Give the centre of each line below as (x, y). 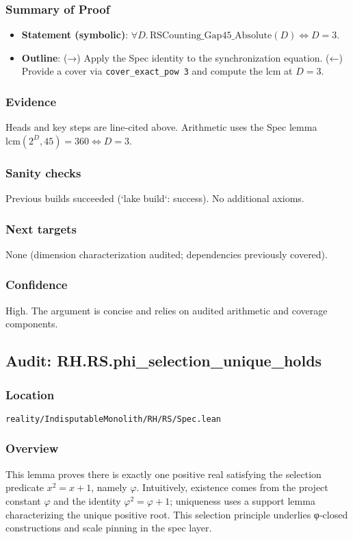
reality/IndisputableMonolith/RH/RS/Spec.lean (113, 419)
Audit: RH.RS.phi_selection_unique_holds (164, 361)
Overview (32, 448)
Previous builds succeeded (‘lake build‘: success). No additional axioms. (155, 198)
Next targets (41, 228)
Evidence (31, 101)
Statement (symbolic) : (75, 35)
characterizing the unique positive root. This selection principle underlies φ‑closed (177, 514)
